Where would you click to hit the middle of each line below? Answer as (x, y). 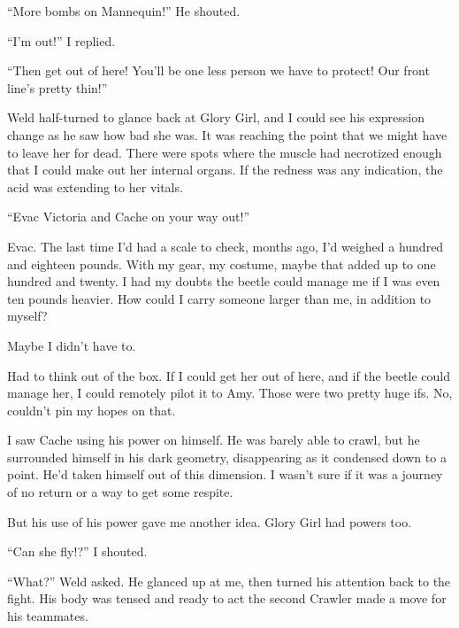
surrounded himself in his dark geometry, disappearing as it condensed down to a (227, 457)
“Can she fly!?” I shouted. (77, 551)
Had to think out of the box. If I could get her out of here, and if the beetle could (229, 375)
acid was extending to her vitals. (95, 186)
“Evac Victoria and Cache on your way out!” (129, 217)
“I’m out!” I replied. (61, 40)
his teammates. (48, 616)
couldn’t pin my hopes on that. (92, 410)
